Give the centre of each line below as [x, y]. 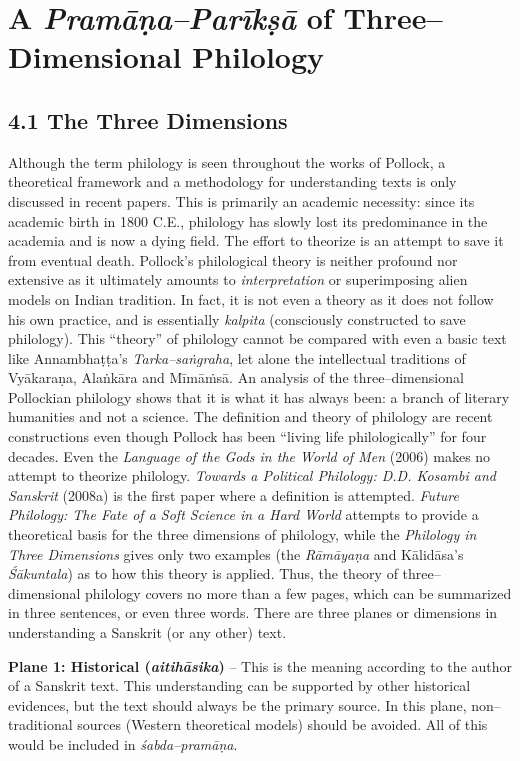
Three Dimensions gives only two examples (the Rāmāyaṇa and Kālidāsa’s [236, 553]
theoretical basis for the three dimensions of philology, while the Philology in [242, 534]
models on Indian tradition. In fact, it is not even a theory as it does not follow [251, 298]
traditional [40, 724]
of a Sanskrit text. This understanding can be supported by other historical [239, 685]
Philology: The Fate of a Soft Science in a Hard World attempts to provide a [243, 514]
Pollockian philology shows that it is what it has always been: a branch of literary [259, 396]
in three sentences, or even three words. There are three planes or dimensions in [253, 612]
